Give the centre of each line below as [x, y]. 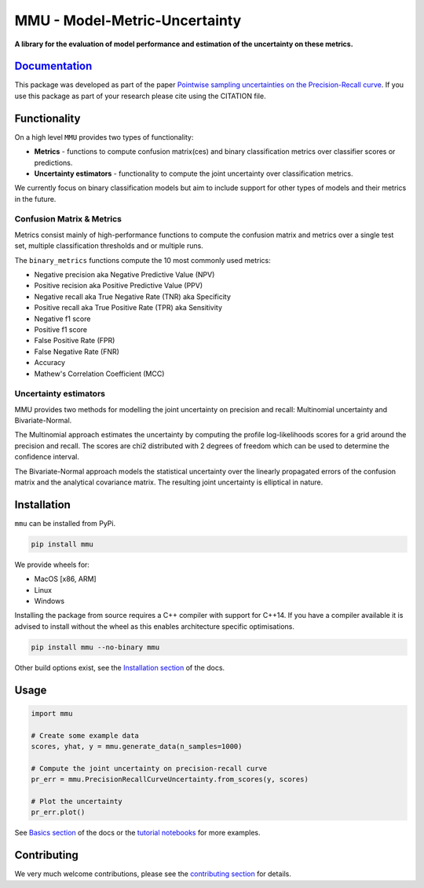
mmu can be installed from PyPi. [65, 523]
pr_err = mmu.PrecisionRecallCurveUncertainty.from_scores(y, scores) [170, 780]
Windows [49, 601]
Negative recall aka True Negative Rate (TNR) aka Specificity [133, 296]
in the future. [35, 199]
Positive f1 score [61, 329]
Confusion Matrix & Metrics [68, 219]
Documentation [53, 66]
